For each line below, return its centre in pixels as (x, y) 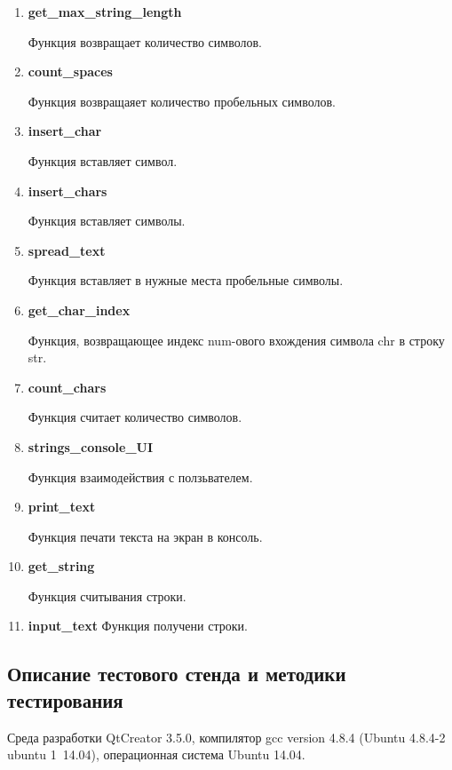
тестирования (65, 699)
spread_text (67, 250)
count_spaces (70, 71)
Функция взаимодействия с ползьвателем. (140, 476)
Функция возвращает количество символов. (145, 41)
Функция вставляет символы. (107, 221)
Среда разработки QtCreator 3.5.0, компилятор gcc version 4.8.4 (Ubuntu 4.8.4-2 (226, 737)
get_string (61, 566)
